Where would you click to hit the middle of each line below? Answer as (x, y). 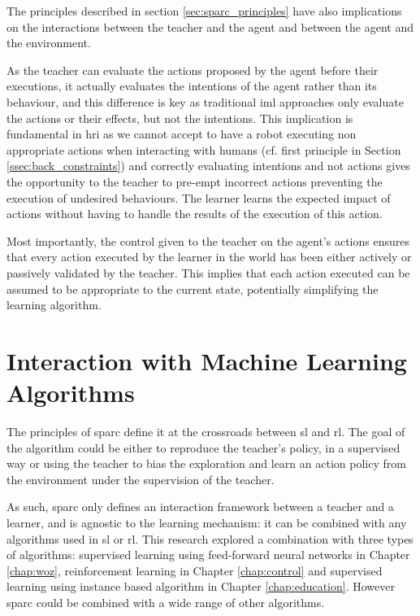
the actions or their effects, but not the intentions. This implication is (180, 118)
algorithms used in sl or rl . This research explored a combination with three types (210, 538)
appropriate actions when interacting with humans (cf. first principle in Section (204, 149)
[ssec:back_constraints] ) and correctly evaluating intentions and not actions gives (208, 166)
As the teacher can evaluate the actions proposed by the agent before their (193, 70)
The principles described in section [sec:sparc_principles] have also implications (204, 11)
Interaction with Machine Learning (207, 360)
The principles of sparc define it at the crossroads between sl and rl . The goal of (206, 431)
